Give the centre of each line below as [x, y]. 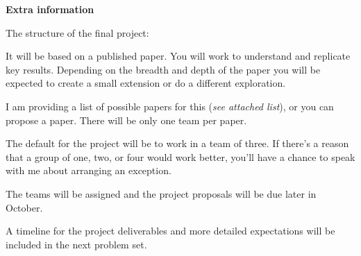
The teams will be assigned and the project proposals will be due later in [161, 193]
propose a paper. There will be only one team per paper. [126, 120]
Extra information [50, 9]
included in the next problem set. [76, 244]
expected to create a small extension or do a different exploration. [146, 83]
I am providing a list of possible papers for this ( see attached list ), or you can [170, 106]
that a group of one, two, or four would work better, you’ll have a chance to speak [180, 156]
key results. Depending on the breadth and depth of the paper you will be [163, 69]
